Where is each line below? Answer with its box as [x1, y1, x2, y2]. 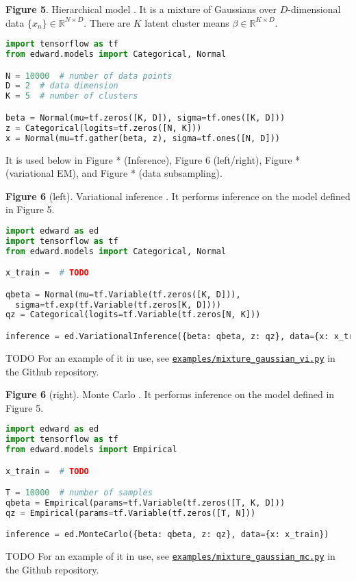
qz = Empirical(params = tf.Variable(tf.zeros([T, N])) [5, 508, 256, 518]
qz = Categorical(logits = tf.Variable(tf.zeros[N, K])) [5, 310, 261, 320]
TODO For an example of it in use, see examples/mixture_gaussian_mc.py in [5, 549, 335, 563]
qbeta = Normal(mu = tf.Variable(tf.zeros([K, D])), [5, 289, 241, 299]
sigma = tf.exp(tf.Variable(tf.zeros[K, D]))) [15, 299, 222, 310]
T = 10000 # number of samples [5, 488, 153, 498]
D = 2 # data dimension [5, 81, 118, 91]
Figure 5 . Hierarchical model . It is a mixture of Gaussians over [5, 2, 277, 16]
